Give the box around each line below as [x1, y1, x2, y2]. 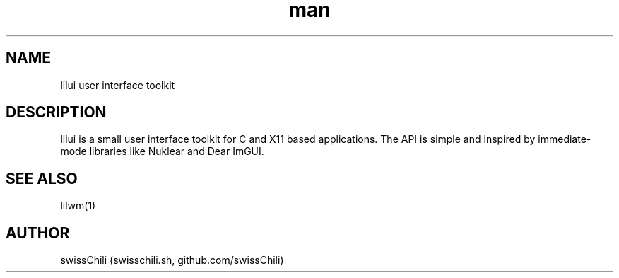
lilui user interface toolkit [60, 79, 175, 91]
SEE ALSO [6, 169, 78, 187]
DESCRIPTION [6, 103, 107, 122]
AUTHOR [6, 224, 70, 242]
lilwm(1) [60, 199, 96, 212]
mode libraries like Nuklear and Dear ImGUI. [60, 145, 264, 158]
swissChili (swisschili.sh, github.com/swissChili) [60, 254, 284, 267]
